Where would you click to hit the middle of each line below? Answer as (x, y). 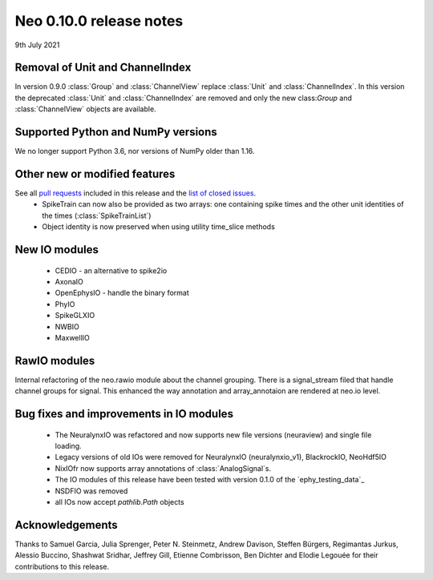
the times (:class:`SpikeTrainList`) (97, 215)
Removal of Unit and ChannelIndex (103, 68)
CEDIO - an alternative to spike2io (111, 270)
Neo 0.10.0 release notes (99, 21)
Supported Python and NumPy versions (116, 132)
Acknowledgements (66, 525)
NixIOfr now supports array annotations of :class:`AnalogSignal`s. (163, 468)
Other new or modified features (95, 173)
